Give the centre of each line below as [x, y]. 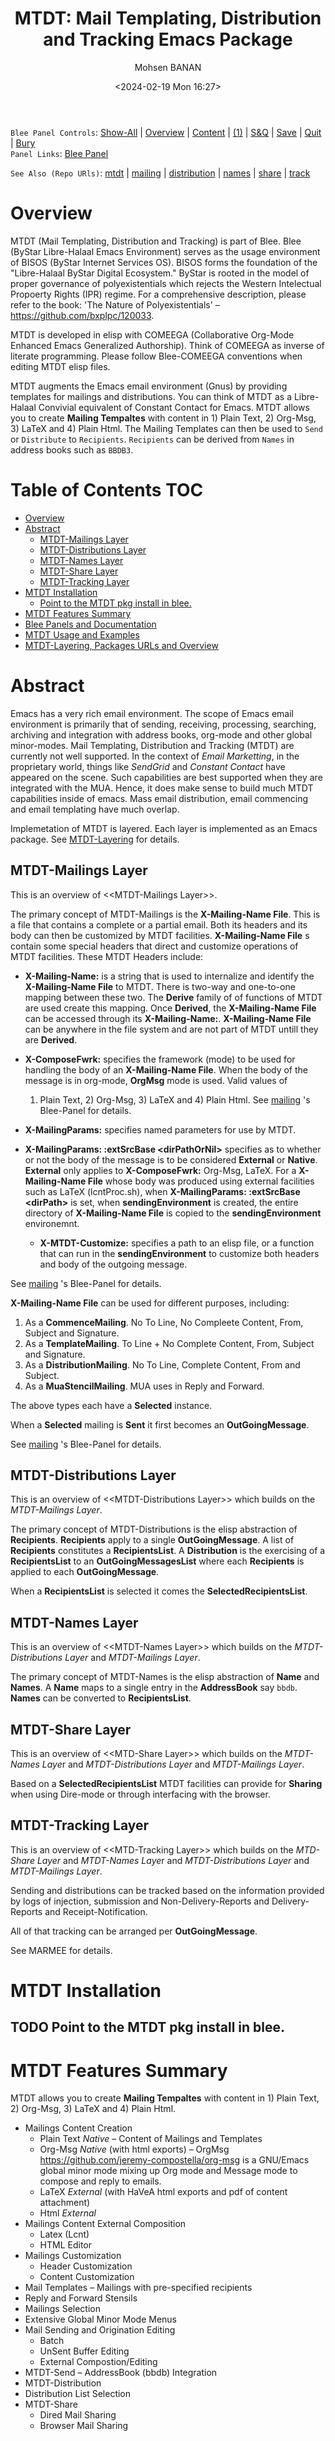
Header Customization [86, 2266]
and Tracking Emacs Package [168, 39]
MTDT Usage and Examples [82, 634]
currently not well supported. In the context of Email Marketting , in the [155, 756]
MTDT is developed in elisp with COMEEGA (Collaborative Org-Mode [152, 334]
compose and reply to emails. [100, 2181]
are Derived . [51, 1039]
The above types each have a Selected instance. [111, 1405]
